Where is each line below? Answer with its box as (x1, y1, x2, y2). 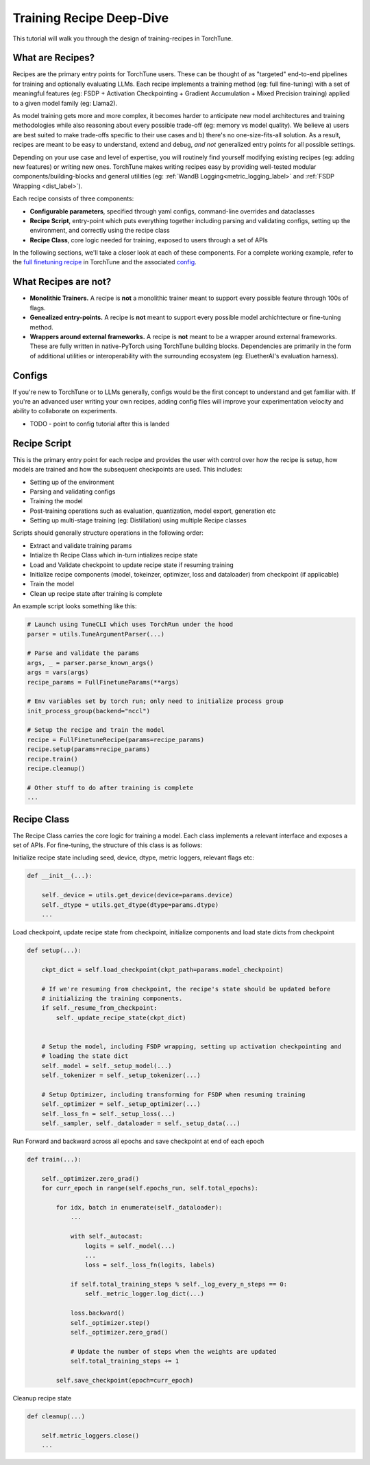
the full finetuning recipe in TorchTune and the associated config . (12, 258, 197, 266)
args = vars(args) (27, 669, 89, 676)
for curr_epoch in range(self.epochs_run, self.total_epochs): (41, 1184, 259, 1192)
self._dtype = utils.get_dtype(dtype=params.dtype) (41, 901, 219, 909)
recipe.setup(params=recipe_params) (27, 746, 151, 753)
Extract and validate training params (29, 541, 132, 549)
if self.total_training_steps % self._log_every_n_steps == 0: (70, 1280, 288, 1289)
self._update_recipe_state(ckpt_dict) (56, 1013, 186, 1022)
